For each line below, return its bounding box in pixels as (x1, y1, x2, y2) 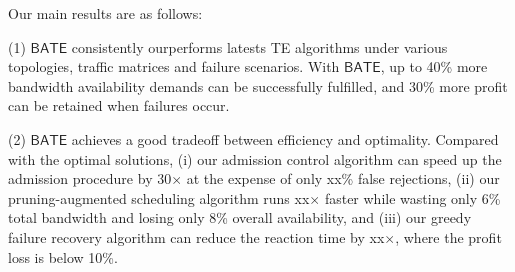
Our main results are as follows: (8, 3, 203, 23)
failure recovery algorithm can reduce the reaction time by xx (8, 226, 385, 247)
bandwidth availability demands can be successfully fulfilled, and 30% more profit (8, 75, 508, 96)
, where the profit (395, 226, 502, 247)
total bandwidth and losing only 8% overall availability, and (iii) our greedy (8, 207, 472, 228)
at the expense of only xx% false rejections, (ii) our (186, 168, 500, 189)
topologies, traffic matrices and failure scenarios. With (8, 56, 340, 77)
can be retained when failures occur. (8, 95, 230, 116)
